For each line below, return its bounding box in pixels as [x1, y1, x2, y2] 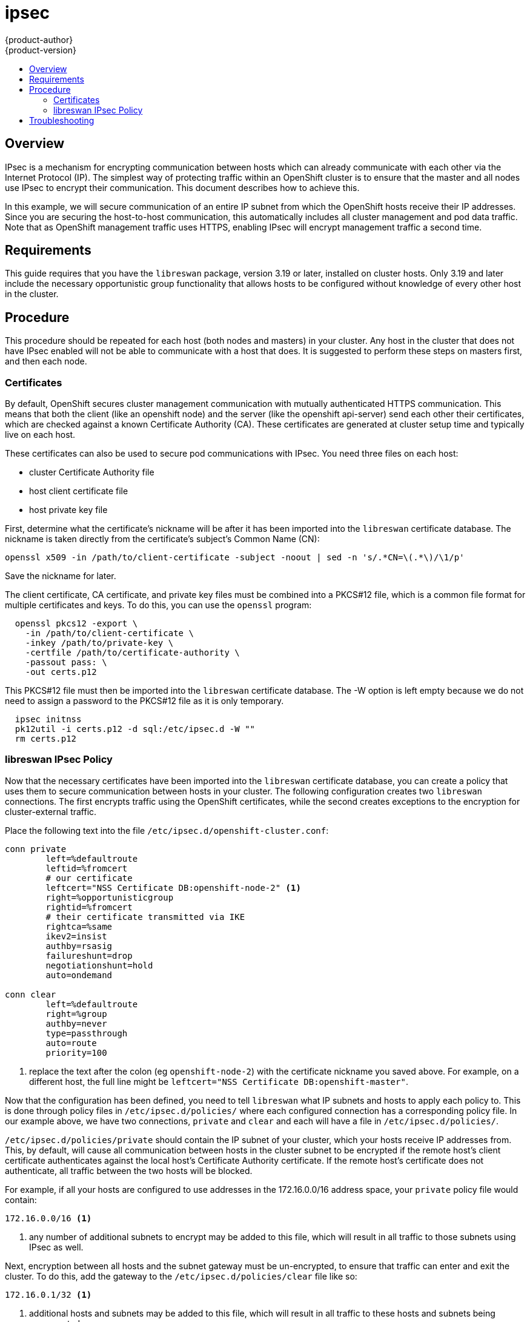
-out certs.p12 [25, 667, 97, 677]
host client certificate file [29, 486, 128, 497]
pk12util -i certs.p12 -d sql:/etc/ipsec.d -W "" [15, 724, 256, 734]
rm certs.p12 [15, 734, 77, 744]
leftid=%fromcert [45, 863, 128, 873]
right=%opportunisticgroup [45, 892, 174, 902]
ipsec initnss [15, 714, 82, 725]
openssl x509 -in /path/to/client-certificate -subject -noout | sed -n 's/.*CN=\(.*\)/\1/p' [5, 552, 465, 563]
